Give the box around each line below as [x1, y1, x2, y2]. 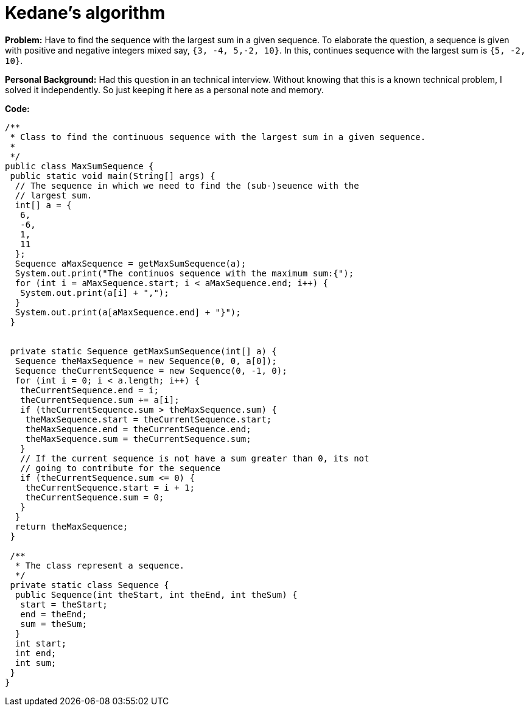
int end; [15, 648, 57, 658]
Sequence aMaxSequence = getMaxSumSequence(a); [15, 258, 247, 268]
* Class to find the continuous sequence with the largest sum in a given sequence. [10, 131, 426, 142]
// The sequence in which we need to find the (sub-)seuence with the [15, 180, 359, 191]
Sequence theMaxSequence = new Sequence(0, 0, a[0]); [15, 355, 277, 366]
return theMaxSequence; [15, 521, 128, 531]
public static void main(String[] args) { [10, 170, 215, 181]
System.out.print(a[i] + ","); [20, 287, 169, 298]
